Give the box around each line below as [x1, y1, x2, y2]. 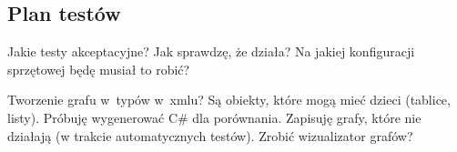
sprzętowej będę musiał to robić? [7, 59, 190, 78]
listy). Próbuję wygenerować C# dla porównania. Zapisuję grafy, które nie [7, 107, 421, 127]
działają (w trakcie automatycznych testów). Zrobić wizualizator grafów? [7, 126, 413, 145]
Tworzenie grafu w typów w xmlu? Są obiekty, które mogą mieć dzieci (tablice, [7, 90, 451, 109]
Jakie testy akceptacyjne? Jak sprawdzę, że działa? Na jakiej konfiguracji [7, 42, 415, 61]
